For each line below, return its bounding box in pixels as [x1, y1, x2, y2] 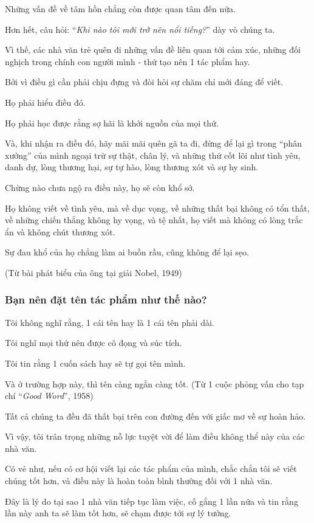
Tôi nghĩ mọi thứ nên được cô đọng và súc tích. [5, 336, 182, 349]
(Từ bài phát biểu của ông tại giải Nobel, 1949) [5, 266, 182, 279]
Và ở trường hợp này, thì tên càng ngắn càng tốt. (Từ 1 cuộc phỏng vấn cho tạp [5, 377, 304, 390]
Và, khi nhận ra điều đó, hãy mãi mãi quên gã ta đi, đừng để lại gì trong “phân [5, 137, 302, 150]
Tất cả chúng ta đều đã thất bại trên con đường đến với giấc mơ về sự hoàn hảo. [5, 409, 306, 422]
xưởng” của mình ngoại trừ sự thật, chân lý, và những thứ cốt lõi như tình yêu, [5, 148, 301, 161]
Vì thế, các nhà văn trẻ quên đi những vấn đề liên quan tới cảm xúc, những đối [5, 43, 301, 56]
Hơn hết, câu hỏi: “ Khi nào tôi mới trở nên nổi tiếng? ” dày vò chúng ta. [5, 23, 275, 35]
